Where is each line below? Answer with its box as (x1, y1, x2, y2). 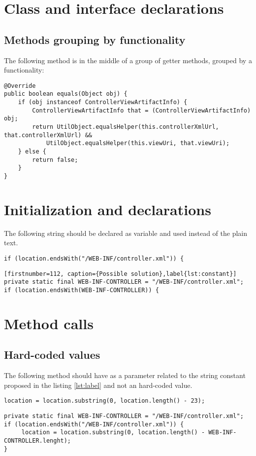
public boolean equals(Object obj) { (4, 90, 128, 98)
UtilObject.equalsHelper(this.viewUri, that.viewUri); (46, 140, 230, 147)
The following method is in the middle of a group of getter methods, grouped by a (4, 55, 252, 65)
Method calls (4, 313, 94, 333)
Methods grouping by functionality (4, 32, 186, 47)
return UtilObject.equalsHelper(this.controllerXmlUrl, (32, 123, 219, 131)
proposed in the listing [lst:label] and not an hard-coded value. (4, 380, 192, 390)
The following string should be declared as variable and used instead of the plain (4, 228, 248, 238)
